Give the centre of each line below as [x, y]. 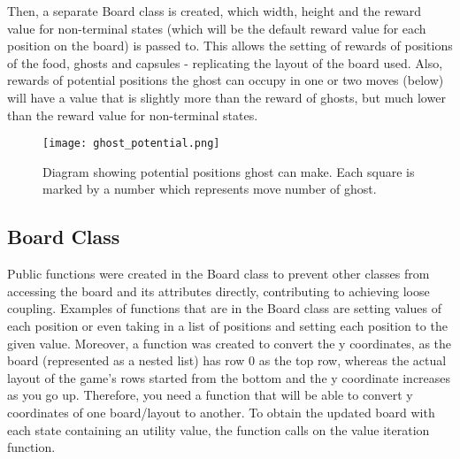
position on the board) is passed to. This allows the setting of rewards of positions [230, 46]
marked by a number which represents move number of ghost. [210, 189]
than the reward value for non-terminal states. [133, 115]
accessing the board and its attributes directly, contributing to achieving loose [218, 291]
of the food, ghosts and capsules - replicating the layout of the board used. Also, [225, 62]
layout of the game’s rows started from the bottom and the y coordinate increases [229, 377]
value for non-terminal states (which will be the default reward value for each [217, 28]
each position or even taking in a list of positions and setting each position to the [227, 325]
